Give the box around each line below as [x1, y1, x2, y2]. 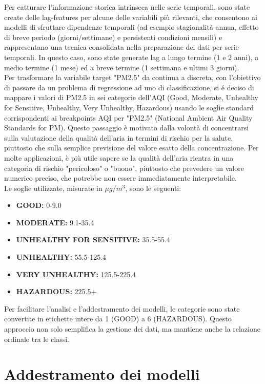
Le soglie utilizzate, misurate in [4, 182, 103, 193]
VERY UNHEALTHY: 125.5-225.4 [16, 268, 136, 279]
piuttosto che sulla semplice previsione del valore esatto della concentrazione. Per [4, 142, 259, 153]
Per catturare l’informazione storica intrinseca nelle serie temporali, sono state [4, 2, 250, 12]
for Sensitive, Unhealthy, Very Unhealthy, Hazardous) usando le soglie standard [4, 102, 254, 112]
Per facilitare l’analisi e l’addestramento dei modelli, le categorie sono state [4, 303, 240, 314]
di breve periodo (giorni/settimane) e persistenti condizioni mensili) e [4, 31, 222, 42]
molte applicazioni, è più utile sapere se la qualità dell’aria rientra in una [4, 152, 234, 163]
